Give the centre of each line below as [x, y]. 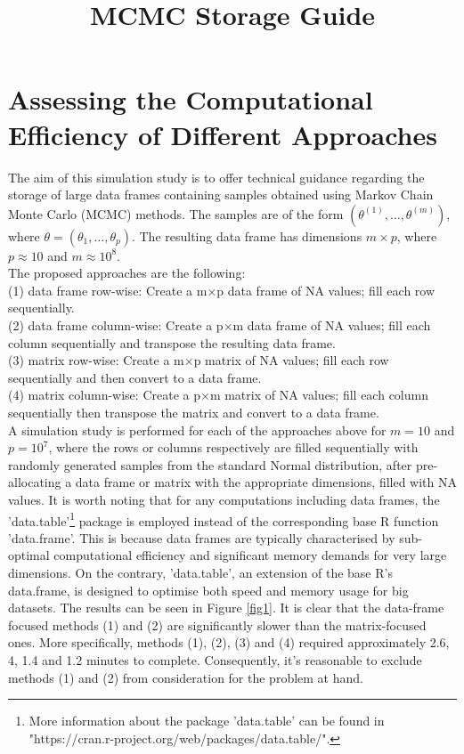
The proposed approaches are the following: [127, 273]
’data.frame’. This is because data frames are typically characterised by [202, 537]
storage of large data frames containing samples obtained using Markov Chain [221, 195]
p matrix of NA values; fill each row [291, 360]
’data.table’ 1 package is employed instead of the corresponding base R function [224, 519]
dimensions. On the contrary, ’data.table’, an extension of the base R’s [200, 573]
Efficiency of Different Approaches [223, 134]
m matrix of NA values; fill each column [319, 395]
